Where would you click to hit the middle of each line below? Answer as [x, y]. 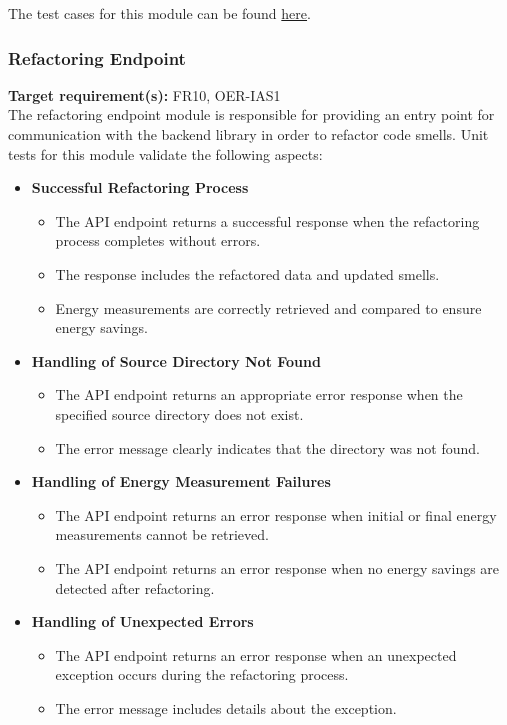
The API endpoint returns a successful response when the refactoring [267, 220]
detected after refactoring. [135, 587]
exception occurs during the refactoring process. [202, 674]
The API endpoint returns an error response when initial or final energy [276, 514]
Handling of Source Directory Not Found [176, 360]
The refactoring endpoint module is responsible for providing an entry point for [251, 114]
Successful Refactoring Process [140, 187]
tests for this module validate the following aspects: [165, 153]
